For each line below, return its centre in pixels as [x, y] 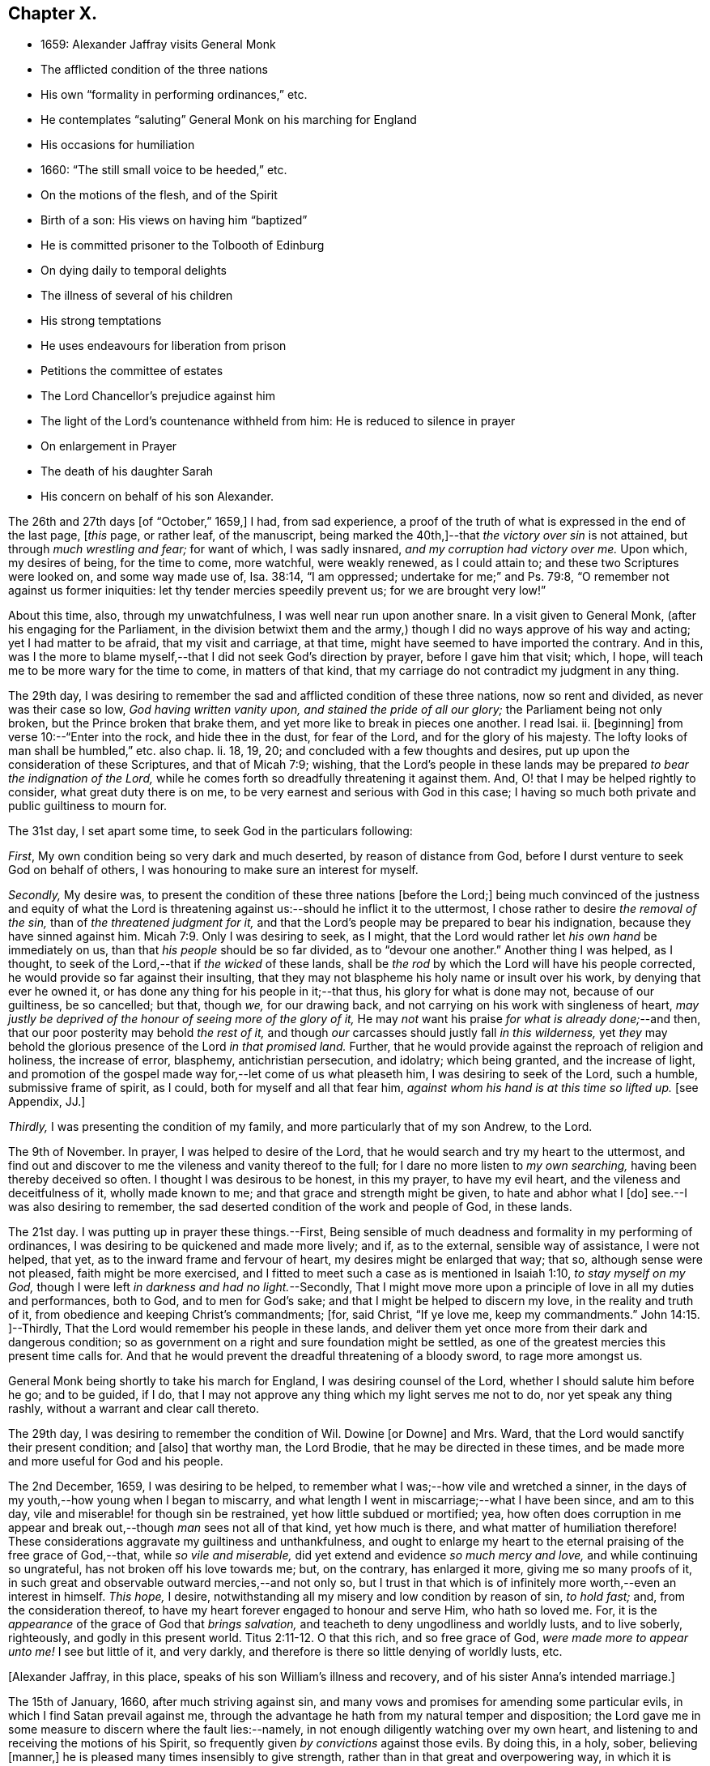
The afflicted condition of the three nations [154, 70]
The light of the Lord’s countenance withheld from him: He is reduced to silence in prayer [278, 421]
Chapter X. [53, 13]
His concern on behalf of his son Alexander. [157, 497]
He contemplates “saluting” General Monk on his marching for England [229, 120]
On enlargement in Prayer [109, 446]
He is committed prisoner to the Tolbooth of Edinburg [183, 245]
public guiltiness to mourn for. [88, 806]
